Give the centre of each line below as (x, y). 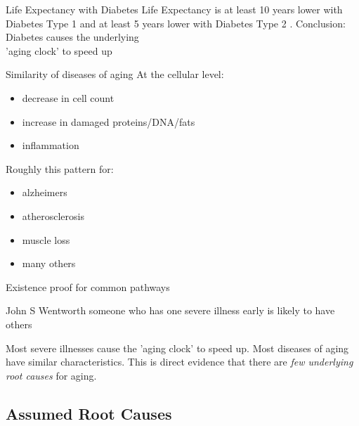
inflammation (51, 145)
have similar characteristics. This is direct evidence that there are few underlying (179, 362)
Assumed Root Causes (89, 413)
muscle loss (46, 239)
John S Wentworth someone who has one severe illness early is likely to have (170, 310)
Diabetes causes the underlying (72, 37)
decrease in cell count (68, 97)
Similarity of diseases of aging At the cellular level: (115, 74)
